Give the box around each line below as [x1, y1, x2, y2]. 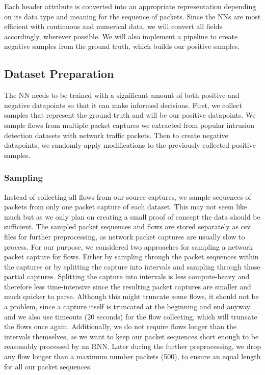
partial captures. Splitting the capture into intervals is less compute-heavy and [4, 271, 250, 282]
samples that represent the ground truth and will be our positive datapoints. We [4, 110, 256, 120]
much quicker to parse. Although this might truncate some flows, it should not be [4, 291, 259, 302]
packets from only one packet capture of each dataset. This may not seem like [4, 201, 247, 212]
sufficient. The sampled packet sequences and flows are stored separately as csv [4, 221, 251, 232]
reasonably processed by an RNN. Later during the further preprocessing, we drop [4, 341, 261, 352]
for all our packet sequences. [4, 361, 92, 371]
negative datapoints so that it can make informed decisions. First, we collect [4, 99, 242, 110]
